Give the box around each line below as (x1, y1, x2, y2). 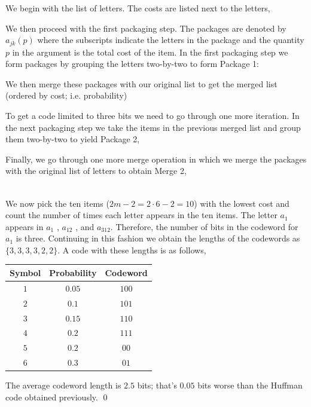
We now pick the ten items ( (5, 197, 109, 209)
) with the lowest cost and (194, 197, 289, 209)
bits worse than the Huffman (197, 379, 303, 391)
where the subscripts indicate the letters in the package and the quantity (37, 33, 304, 46)
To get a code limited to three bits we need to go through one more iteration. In (5, 109, 300, 122)
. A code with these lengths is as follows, (57, 243, 206, 256)
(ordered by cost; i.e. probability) (5, 89, 127, 102)
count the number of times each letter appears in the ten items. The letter (5, 209, 278, 221)
